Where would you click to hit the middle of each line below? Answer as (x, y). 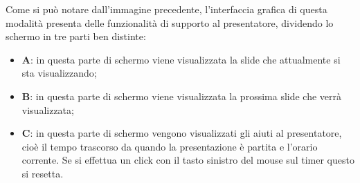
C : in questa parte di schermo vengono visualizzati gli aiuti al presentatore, (182, 133)
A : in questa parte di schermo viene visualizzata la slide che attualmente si (181, 59)
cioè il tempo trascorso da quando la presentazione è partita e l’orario (170, 146)
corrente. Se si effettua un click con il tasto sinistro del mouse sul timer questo (188, 160)
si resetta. (43, 173)
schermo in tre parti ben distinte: (76, 36)
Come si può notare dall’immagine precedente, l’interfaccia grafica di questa (166, 9)
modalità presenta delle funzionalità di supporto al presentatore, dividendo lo (170, 22)
